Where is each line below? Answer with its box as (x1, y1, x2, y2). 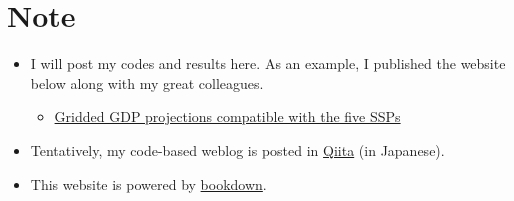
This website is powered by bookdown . (30, 173, 267, 194)
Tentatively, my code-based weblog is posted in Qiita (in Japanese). (30, 139, 445, 160)
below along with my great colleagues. (30, 72, 264, 93)
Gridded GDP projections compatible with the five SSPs (54, 106, 401, 127)
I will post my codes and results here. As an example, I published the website (30, 53, 506, 74)
